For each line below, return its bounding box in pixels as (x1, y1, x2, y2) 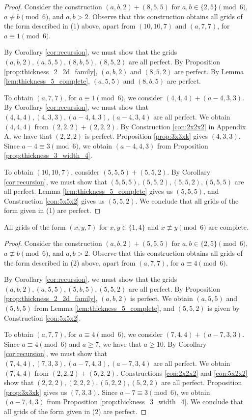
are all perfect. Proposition (161, 377, 242, 388)
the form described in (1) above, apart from (4, 21, 136, 31)
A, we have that (4, 131, 52, 141)
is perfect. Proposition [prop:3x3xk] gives (84, 131, 208, 141)
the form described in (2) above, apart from (4, 257, 136, 268)
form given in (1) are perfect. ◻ (4, 205, 101, 215)
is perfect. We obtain (130, 293, 193, 303)
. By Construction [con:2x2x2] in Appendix (116, 121, 246, 131)
